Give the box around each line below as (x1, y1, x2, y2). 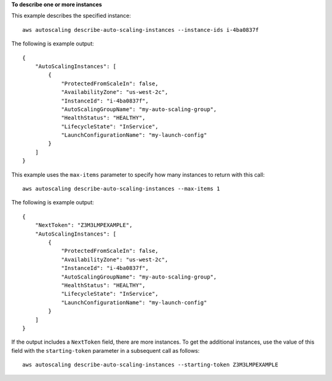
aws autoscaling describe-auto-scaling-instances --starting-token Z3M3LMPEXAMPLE (22, 361, 279, 368)
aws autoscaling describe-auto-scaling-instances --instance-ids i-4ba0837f (22, 26, 259, 33)
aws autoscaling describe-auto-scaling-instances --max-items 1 (22, 185, 221, 193)
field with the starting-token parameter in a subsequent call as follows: (11, 347, 200, 354)
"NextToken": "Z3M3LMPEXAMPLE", (34, 221, 133, 229)
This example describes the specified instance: (11, 12, 132, 20)
